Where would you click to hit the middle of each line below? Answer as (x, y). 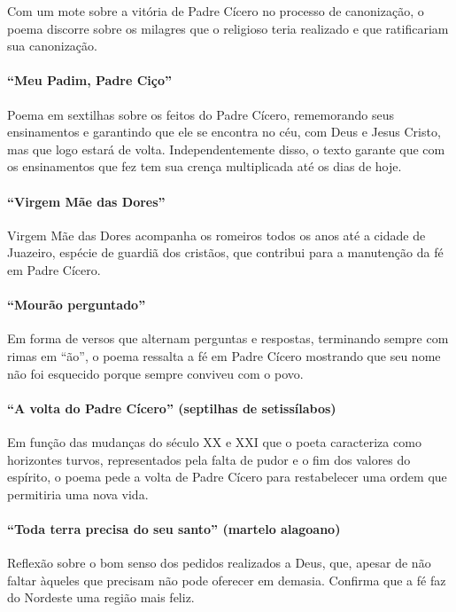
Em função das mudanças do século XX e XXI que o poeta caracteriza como (214, 441)
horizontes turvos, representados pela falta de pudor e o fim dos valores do (209, 459)
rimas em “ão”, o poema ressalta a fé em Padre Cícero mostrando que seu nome (224, 355)
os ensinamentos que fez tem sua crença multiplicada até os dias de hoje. (205, 166)
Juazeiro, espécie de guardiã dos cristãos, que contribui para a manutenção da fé (225, 252)
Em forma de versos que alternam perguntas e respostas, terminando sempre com (228, 338)
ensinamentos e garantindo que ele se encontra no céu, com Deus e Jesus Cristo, (224, 132)
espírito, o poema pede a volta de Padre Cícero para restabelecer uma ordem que (227, 477)
